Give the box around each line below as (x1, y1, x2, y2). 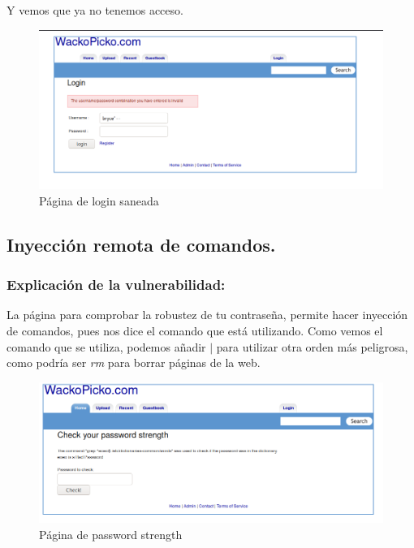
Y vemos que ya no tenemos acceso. (6, 2, 183, 18)
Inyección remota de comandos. (6, 231, 276, 257)
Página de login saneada (39, 192, 159, 209)
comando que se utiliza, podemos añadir (6, 338, 206, 355)
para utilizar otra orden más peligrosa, (216, 338, 408, 355)
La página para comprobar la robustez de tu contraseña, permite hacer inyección (6, 306, 408, 323)
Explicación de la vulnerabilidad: (6, 274, 226, 295)
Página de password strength (39, 525, 183, 542)
